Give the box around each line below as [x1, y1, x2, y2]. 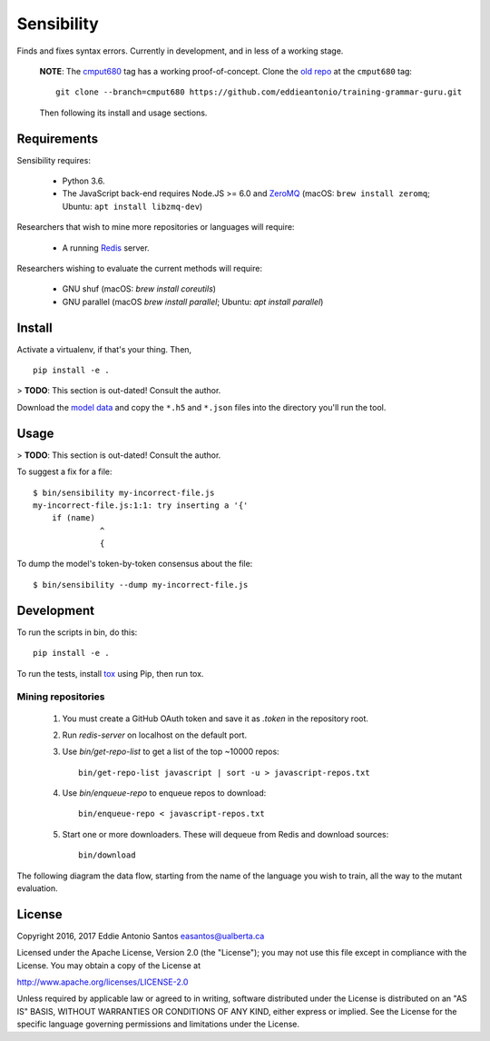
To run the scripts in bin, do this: [16, 627, 138, 638]
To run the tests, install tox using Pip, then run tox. [16, 668, 204, 679]
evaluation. [16, 883, 58, 894]
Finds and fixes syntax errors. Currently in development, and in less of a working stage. [16, 45, 344, 56]
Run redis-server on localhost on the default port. [62, 729, 248, 740]
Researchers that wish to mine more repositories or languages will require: [16, 222, 295, 233]
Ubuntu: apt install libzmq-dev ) [62, 201, 203, 212]
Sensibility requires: [16, 154, 91, 165]
